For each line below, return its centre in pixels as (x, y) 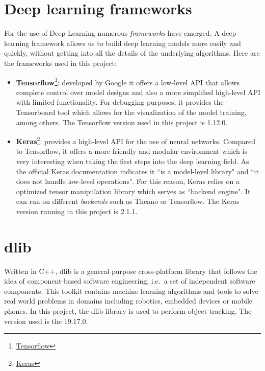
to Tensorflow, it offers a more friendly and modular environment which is (131, 151)
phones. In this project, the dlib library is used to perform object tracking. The (128, 311)
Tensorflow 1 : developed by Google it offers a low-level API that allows (128, 81)
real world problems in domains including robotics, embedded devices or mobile (128, 301)
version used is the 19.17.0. (46, 321)
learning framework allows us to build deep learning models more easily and (123, 43)
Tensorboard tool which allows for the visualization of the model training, (131, 112)
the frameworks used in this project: (60, 63)
